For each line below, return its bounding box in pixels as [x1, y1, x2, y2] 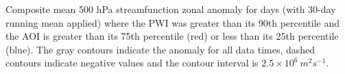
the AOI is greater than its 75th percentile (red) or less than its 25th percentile [5, 29, 339, 43]
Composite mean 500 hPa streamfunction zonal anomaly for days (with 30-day [5, 2, 336, 16]
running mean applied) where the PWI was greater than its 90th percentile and [5, 15, 340, 29]
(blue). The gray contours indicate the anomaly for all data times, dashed [5, 42, 316, 56]
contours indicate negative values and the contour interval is [5, 56, 259, 70]
